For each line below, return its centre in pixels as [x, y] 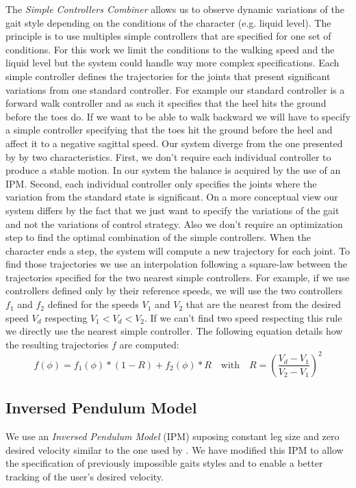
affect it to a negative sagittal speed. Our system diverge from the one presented [174, 143]
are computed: [149, 344]
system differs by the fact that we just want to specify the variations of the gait [173, 210]
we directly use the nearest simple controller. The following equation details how [174, 331]
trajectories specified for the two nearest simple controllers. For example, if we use [178, 277]
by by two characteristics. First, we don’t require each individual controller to [168, 156]
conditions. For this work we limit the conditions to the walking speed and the [170, 49]
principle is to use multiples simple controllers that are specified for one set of [168, 36]
